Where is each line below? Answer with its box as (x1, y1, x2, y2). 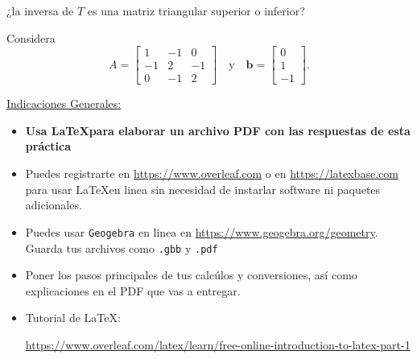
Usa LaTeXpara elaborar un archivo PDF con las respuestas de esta (25, 122, 411, 138)
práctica (25, 138, 72, 155)
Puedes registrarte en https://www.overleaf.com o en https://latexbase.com (25, 165, 398, 182)
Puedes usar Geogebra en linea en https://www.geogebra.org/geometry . (25, 223, 378, 240)
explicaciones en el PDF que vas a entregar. (25, 282, 241, 299)
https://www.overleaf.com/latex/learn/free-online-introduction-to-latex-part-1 (25, 336, 411, 353)
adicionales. (25, 196, 82, 213)
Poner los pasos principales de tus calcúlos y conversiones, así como (25, 266, 357, 283)
